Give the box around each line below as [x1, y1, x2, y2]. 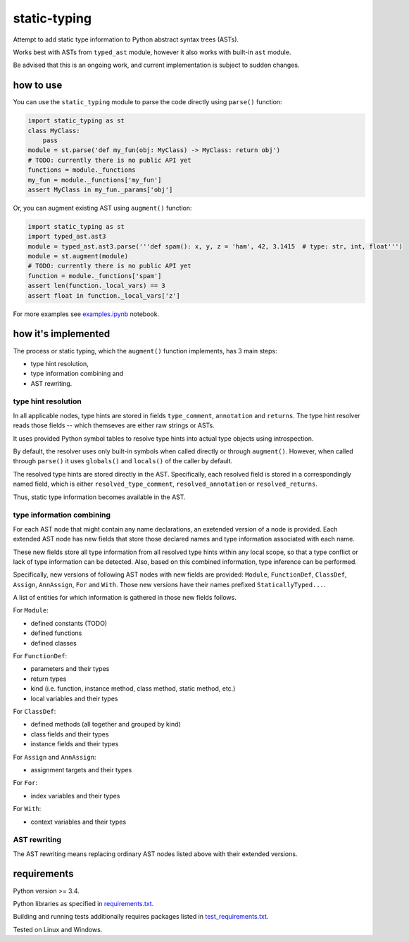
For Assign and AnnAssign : [13, 753, 96, 761]
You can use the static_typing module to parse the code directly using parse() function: [13, 98, 282, 106]
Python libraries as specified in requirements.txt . [13, 899, 154, 908]
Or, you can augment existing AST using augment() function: [13, 203, 193, 212]
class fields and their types [30, 729, 109, 739]
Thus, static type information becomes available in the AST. [13, 493, 186, 501]
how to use [13, 80, 63, 92]
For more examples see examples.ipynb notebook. [13, 310, 160, 318]
